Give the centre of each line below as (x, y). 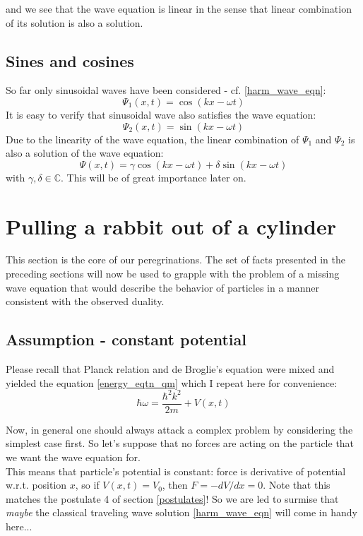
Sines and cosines (70, 60)
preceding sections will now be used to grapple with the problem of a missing (173, 274)
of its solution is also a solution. (75, 22)
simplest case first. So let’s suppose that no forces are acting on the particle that (180, 443)
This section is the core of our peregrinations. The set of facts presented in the (175, 260)
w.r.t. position (36, 485)
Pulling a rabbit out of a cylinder (171, 226)
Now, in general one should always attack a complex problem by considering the (179, 429)
